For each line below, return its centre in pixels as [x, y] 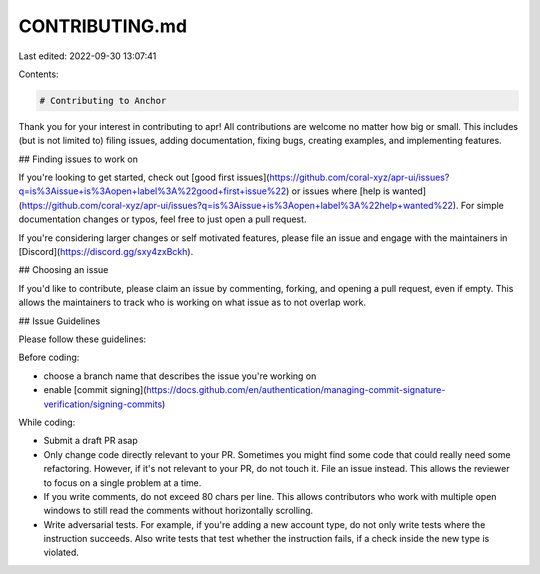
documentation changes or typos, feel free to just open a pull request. [162, 219]
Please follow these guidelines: [82, 339]
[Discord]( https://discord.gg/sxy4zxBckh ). [106, 252]
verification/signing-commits [103, 404]
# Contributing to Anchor [103, 100]
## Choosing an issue [63, 270]
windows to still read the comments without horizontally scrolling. [178, 511]
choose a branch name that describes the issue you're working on [180, 376]
